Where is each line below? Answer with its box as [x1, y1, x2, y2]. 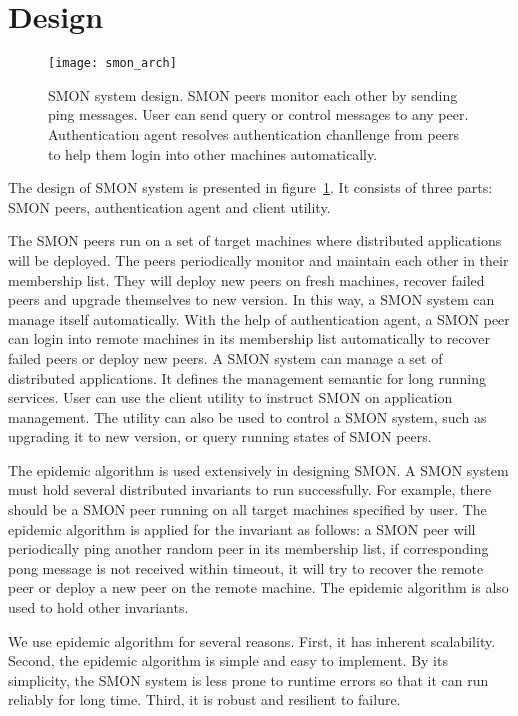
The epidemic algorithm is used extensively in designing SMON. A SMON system [8, 459, 509, 480]
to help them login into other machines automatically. [48, 143, 378, 164]
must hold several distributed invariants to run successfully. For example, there [8, 479, 492, 500]
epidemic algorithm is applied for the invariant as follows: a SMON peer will [8, 518, 476, 539]
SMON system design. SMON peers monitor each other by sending [48, 84, 458, 105]
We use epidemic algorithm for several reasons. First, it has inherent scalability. [8, 630, 496, 651]
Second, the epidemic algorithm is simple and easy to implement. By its [8, 650, 448, 671]
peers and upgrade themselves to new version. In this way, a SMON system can [8, 289, 495, 310]
